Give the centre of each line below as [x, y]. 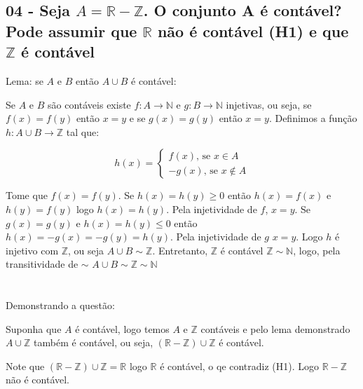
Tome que [27, 195]
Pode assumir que [71, 30]
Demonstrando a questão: [60, 305]
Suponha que [34, 328]
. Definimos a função [313, 118]
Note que [25, 366]
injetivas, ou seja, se [269, 104]
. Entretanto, [180, 250]
